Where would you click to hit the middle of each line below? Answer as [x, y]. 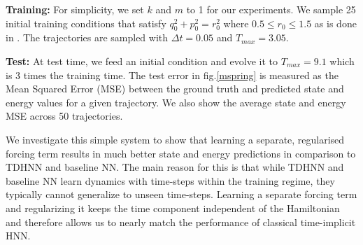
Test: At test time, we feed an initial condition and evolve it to [142, 61]
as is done [335, 23]
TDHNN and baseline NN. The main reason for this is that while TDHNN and [175, 167]
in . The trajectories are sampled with [87, 37]
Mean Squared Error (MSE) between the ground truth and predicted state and [175, 89]
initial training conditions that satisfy [86, 23]
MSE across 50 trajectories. [64, 116]
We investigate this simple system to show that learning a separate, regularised [175, 139]
